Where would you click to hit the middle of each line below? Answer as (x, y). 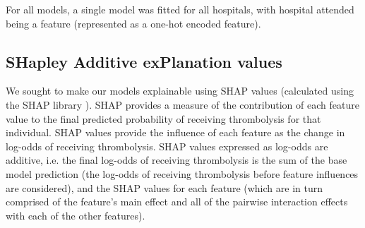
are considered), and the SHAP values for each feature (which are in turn (164, 187)
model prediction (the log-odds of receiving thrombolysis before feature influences (182, 173)
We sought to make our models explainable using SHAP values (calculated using (180, 91)
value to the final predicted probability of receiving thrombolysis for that (163, 118)
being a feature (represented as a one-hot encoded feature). (133, 23)
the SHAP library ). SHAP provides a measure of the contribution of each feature (182, 104)
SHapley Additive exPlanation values (144, 61)
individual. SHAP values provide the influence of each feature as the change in (175, 132)
